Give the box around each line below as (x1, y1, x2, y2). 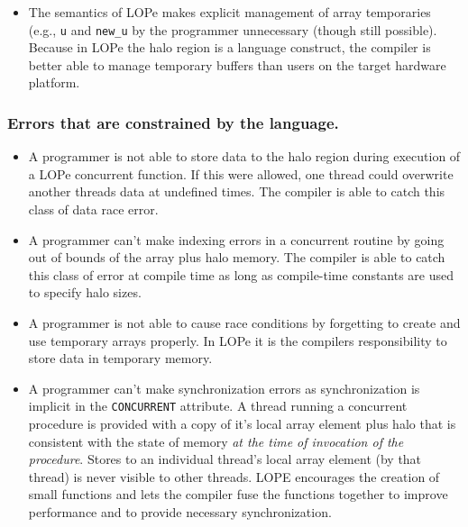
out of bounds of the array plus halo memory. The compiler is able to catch (28, 248, 445, 267)
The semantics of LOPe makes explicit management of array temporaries (28, 3, 431, 21)
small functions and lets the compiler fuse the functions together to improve (28, 485, 448, 504)
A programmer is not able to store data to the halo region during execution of (28, 147, 461, 166)
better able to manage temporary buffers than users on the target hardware (28, 55, 446, 74)
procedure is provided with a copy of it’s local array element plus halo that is (28, 414, 456, 433)
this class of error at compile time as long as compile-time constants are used (28, 265, 454, 284)
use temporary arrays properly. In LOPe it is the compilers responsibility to (28, 331, 447, 350)
